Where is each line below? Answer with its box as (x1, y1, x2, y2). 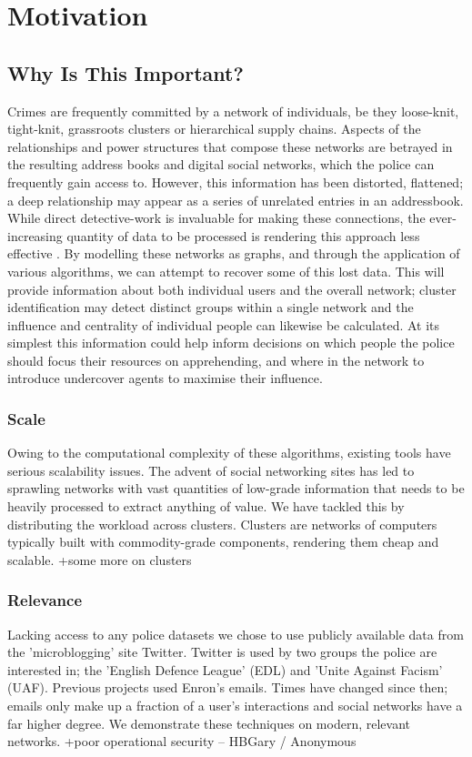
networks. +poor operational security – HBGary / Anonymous (7, 732, 357, 751)
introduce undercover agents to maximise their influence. (7, 368, 323, 388)
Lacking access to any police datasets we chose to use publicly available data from (7, 624, 464, 643)
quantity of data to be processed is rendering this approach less (66, 226, 420, 245)
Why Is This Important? (7, 58, 244, 86)
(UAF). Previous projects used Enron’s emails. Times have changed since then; (7, 678, 448, 697)
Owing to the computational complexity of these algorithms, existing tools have (7, 443, 451, 462)
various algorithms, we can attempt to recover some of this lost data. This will (7, 261, 445, 280)
